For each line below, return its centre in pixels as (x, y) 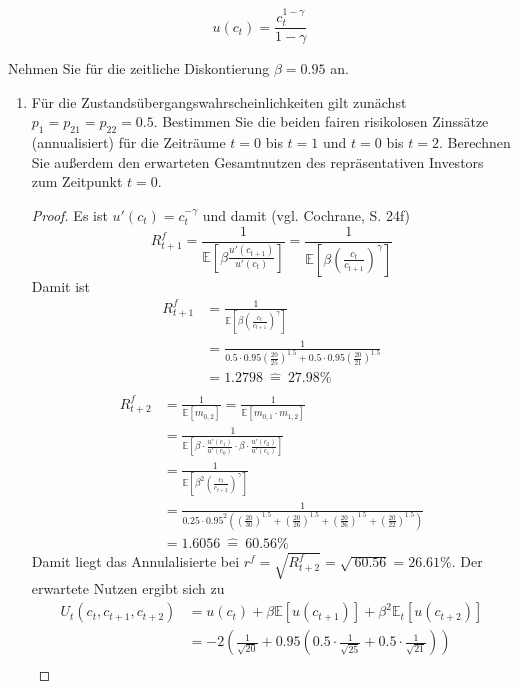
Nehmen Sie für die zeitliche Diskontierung (139, 68)
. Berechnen (474, 142)
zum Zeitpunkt (77, 181)
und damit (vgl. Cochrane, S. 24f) (306, 215)
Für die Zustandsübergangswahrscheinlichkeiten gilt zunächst (219, 101)
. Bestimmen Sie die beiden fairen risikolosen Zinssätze (321, 121)
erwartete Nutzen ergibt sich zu (128, 588)
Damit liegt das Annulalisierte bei (135, 561)
